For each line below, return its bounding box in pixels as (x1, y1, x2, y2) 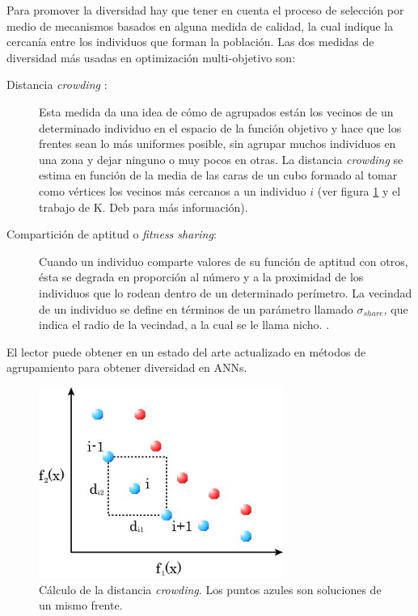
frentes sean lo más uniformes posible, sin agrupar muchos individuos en (39, 135, 396, 152)
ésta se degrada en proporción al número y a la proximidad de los (39, 268, 364, 285)
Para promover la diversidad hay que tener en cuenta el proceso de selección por (6, 2, 404, 18)
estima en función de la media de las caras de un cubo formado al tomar (39, 167, 398, 184)
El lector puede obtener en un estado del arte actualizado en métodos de (6, 343, 366, 360)
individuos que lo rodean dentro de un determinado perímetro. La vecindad (39, 284, 412, 301)
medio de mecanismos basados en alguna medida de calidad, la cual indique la (6, 17, 394, 34)
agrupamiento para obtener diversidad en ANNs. (6, 359, 247, 376)
